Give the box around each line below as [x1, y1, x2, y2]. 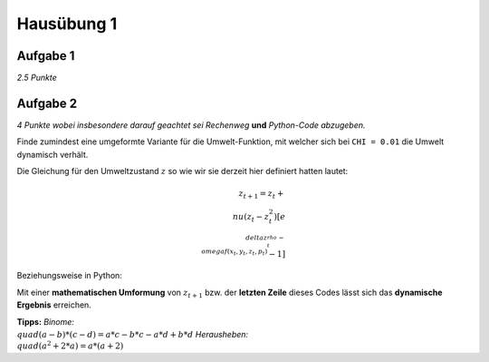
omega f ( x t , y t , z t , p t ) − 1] [201, 247, 285, 259]
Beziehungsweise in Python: [16, 270, 122, 281]
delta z [244, 233, 267, 242]
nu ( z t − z [232, 211, 270, 224]
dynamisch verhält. [16, 149, 89, 160]
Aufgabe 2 [16, 95, 78, 111]
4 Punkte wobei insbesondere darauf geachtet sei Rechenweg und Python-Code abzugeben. [16, 119, 366, 131]
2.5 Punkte [16, 73, 58, 83]
